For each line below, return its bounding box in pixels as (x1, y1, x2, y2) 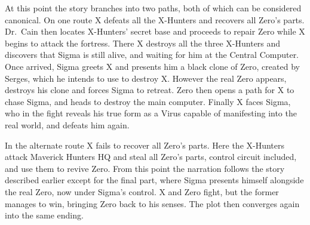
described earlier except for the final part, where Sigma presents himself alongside (5, 174, 304, 186)
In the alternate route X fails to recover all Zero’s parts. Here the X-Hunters (5, 138, 285, 151)
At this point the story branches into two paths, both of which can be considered (5, 2, 302, 14)
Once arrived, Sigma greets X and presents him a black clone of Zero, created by (5, 60, 300, 72)
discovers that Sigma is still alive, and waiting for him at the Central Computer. (5, 48, 299, 61)
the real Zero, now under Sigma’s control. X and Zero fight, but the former (5, 185, 279, 198)
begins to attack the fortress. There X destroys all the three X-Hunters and (5, 36, 281, 49)
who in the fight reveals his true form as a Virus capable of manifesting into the (5, 107, 297, 119)
